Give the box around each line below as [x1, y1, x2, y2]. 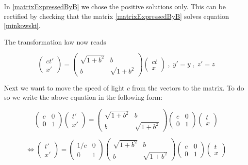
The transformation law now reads [4, 36, 106, 46]
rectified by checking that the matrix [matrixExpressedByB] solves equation [4, 11, 229, 21]
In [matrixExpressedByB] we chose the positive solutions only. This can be [4, 1, 226, 11]
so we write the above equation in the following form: [4, 92, 163, 102]
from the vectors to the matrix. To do [132, 82, 244, 92]
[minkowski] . [4, 20, 41, 30]
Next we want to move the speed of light [4, 82, 125, 92]
